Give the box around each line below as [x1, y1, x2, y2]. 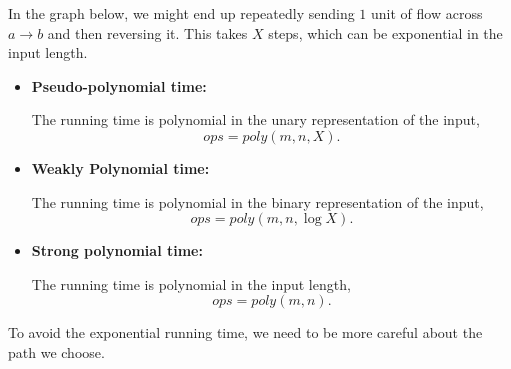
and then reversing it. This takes [47, 22, 248, 43]
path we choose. [8, 341, 105, 362]
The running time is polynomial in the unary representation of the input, [31, 109, 480, 130]
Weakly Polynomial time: [31, 157, 210, 178]
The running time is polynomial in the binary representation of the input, [31, 191, 484, 212]
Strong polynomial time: [31, 240, 203, 261]
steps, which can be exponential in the [268, 22, 503, 43]
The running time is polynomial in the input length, [31, 273, 351, 294]
